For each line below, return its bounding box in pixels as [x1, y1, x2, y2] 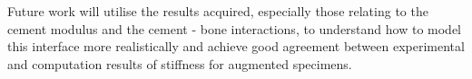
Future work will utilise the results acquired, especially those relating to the [7, 2, 428, 20]
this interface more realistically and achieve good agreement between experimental [7, 37, 465, 56]
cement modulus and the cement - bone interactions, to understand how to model [7, 19, 462, 38]
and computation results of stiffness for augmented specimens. [7, 54, 352, 73]
